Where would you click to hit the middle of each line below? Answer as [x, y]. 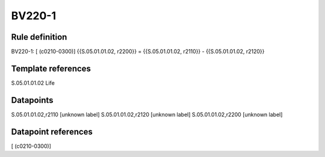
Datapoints [32, 100]
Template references [51, 68]
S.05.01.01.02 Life [33, 83]
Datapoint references [52, 131]
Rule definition [39, 37]
